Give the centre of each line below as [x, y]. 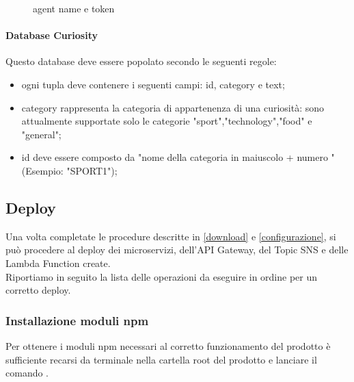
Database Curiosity [52, 35]
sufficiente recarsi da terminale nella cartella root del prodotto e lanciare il [161, 359]
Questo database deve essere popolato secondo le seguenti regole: [141, 61]
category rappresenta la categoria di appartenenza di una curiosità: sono [173, 107]
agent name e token [74, 8]
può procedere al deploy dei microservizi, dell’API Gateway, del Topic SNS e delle [177, 250]
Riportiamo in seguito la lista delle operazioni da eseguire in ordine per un [162, 276]
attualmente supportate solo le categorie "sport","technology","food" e [167, 121]
